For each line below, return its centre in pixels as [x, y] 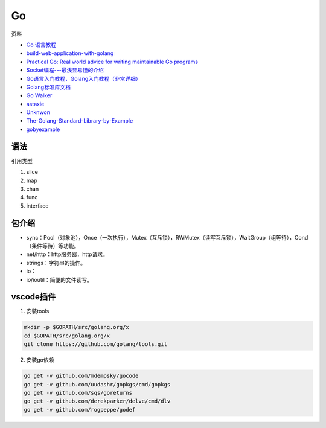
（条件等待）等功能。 [53, 246]
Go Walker [39, 95]
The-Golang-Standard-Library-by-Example [80, 121]
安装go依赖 [40, 360]
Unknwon [38, 112]
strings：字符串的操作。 [56, 263]
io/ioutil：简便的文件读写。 [59, 279]
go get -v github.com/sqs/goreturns [78, 393]
